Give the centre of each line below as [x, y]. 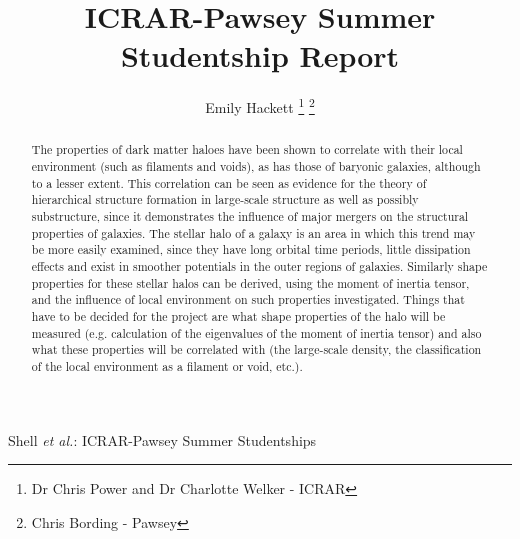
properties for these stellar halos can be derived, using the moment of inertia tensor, [250, 282]
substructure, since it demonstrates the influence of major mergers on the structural [250, 215]
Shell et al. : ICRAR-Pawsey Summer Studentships [162, 439]
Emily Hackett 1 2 [260, 105]
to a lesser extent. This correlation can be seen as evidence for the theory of [229, 182]
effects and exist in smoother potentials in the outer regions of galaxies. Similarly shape [259, 265]
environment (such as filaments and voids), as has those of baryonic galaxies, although [256, 166]
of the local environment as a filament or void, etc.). [167, 365]
